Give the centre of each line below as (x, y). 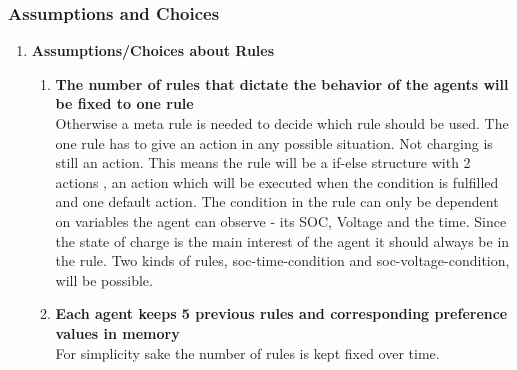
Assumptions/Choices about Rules (153, 50)
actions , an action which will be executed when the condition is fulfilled (277, 181)
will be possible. (104, 279)
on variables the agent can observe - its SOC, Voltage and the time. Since (281, 220)
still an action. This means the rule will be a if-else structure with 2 (263, 162)
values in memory (117, 332)
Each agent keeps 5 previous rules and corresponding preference (281, 313)
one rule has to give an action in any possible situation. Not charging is (274, 142)
